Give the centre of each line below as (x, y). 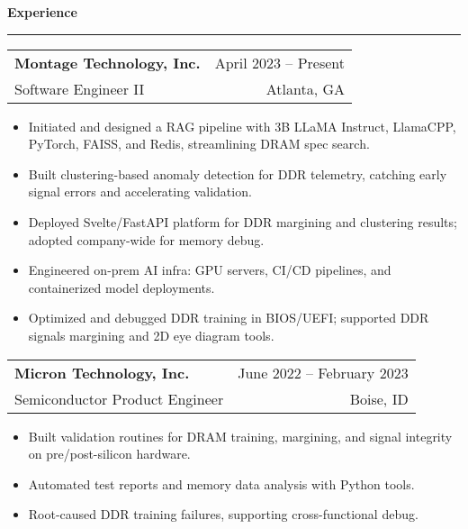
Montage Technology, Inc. (108, 62)
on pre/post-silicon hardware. (109, 454)
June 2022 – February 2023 (323, 372)
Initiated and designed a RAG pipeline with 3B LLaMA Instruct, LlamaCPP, (242, 126)
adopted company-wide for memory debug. (146, 239)
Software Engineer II (80, 88)
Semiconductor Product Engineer (119, 398)
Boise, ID (379, 398)
